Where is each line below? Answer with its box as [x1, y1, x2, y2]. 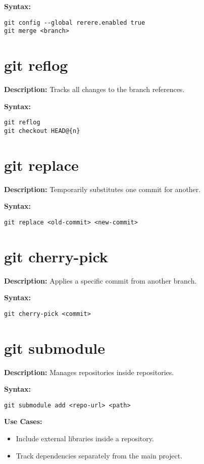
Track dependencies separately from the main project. [16, 450, 183, 460]
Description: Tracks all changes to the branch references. [4, 84, 185, 95]
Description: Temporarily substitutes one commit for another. [4, 183, 201, 194]
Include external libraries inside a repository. [16, 433, 154, 444]
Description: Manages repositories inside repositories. [4, 366, 174, 377]
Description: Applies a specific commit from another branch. [4, 275, 197, 286]
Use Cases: [4, 416, 42, 427]
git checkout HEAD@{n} [4, 127, 80, 134]
